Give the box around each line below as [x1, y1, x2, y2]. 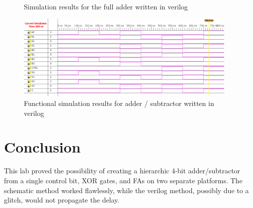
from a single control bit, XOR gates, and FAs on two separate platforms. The [4, 175, 243, 185]
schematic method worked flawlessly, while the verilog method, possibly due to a [4, 185, 249, 195]
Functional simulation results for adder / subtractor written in [24, 98, 214, 108]
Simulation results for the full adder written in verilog [24, 1, 188, 11]
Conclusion [4, 137, 81, 157]
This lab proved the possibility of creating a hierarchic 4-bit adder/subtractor [4, 165, 241, 176]
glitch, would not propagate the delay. [4, 195, 120, 205]
